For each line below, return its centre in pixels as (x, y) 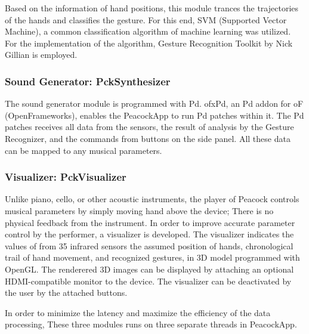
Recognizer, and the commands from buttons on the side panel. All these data (148, 138)
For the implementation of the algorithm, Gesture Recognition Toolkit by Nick (149, 43)
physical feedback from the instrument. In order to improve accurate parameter (150, 222)
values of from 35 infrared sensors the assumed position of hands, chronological (149, 245)
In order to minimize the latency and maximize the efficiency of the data (138, 312)
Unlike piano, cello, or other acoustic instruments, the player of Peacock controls (152, 199)
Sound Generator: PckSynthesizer (88, 81)
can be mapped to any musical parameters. (84, 150)
